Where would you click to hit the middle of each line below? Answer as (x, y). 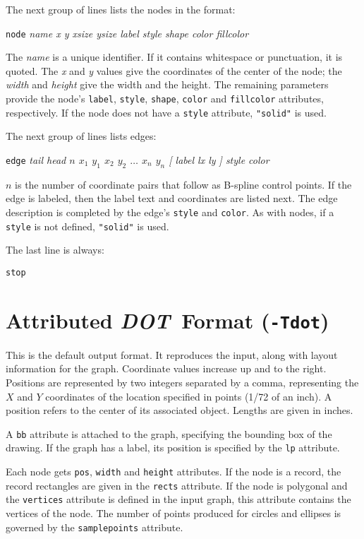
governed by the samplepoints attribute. (95, 527)
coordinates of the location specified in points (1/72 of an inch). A (189, 396)
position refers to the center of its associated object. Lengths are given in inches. (180, 410)
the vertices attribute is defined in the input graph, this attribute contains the (178, 499)
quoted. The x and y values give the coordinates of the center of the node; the (174, 70)
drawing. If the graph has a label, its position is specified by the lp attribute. (173, 448)
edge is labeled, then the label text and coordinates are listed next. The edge (172, 198)
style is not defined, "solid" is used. (87, 226)
